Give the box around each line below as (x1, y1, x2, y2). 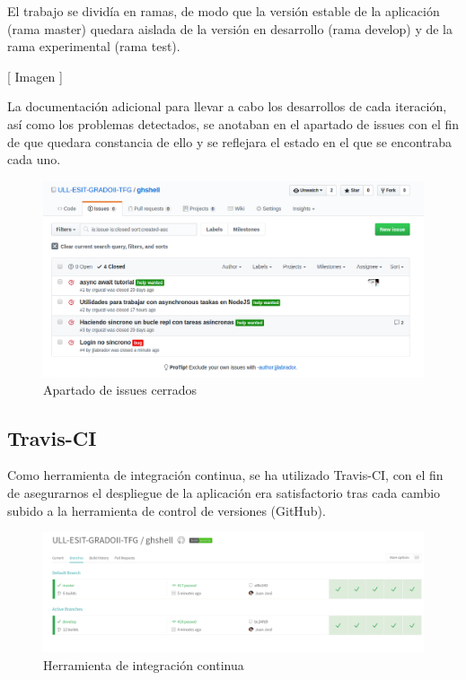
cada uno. (7, 150, 61, 169)
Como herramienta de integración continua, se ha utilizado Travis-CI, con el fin (7, 466, 444, 484)
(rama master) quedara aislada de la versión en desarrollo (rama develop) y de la (7, 19, 453, 38)
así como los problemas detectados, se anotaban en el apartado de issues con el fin (7, 114, 460, 133)
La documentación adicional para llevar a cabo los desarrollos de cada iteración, (7, 97, 447, 116)
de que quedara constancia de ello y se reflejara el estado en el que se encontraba (7, 132, 453, 151)
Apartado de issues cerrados (43, 379, 198, 398)
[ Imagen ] (7, 66, 63, 85)
